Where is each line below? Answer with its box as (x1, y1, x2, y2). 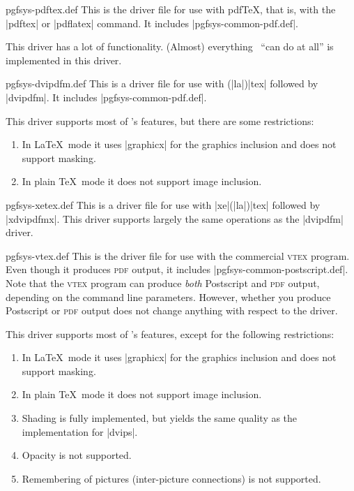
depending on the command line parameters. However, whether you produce (6, 289, 331, 304)
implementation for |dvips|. (22, 424, 138, 439)
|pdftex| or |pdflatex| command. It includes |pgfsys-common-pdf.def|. (6, 15, 298, 30)
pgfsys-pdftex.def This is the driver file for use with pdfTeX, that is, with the (6, 2, 336, 16)
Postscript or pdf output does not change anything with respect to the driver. (6, 303, 338, 318)
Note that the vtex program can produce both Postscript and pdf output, (6, 275, 320, 290)
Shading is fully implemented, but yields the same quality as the (22, 411, 298, 425)
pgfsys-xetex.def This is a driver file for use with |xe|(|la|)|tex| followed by (6, 197, 321, 212)
